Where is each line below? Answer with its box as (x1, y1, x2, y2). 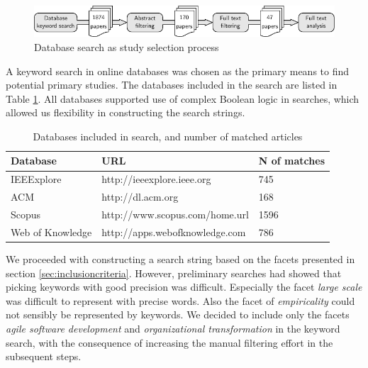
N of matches (258, 153, 325, 168)
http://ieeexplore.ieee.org (101, 172, 211, 186)
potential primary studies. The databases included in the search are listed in (6, 77, 338, 92)
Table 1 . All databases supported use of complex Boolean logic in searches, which (6, 91, 359, 106)
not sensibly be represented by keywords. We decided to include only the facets (6, 307, 350, 322)
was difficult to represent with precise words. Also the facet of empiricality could (6, 293, 355, 308)
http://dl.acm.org (101, 189, 179, 204)
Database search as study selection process (34, 39, 219, 54)
